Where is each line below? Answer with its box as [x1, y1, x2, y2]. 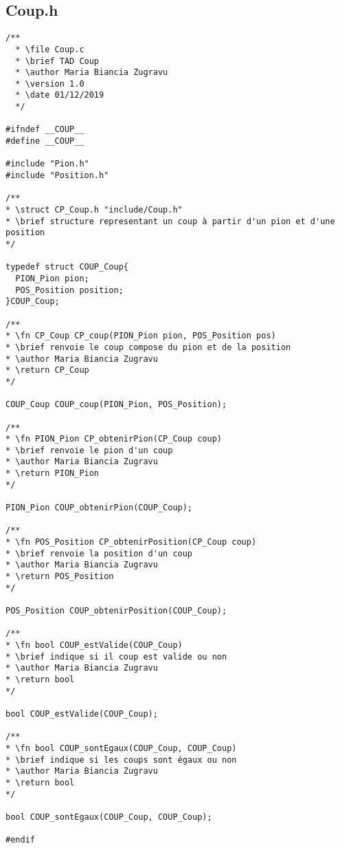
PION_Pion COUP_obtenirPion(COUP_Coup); [5, 503, 193, 513]
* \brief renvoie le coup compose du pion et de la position [5, 342, 291, 352]
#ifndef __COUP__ [5, 124, 84, 135]
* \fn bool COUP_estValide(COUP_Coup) [5, 640, 183, 650]
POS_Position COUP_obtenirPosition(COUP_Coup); [5, 606, 227, 616]
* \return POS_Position [5, 572, 114, 582]
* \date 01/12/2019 [15, 90, 104, 100]
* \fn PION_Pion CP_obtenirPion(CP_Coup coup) [5, 434, 222, 444]
